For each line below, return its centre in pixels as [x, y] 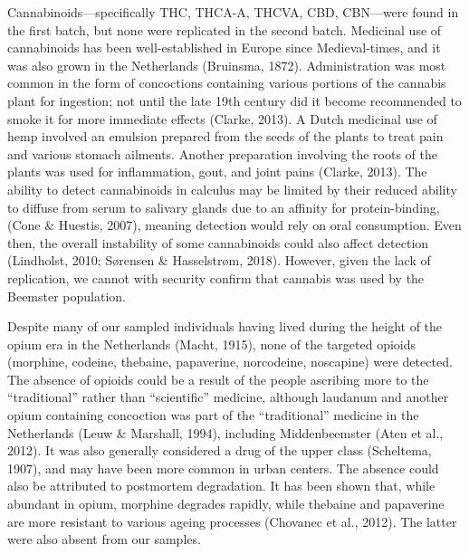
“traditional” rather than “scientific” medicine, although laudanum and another [228, 397]
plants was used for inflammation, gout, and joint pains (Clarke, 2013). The [217, 172]
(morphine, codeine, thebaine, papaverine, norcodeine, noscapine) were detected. [230, 362]
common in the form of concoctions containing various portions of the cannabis [227, 83]
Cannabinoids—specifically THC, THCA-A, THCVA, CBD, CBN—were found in [233, 12]
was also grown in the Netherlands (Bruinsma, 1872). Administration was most [227, 65]
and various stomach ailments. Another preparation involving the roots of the [222, 153]
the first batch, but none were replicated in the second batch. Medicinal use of [225, 29]
